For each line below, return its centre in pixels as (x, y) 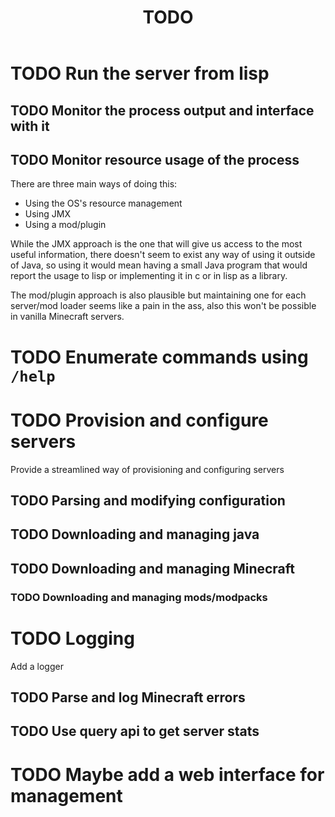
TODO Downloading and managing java (135, 534)
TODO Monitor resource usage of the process (155, 159)
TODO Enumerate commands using (159, 357)
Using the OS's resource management (103, 203)
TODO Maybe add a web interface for (167, 774)
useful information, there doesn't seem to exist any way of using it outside (163, 255)
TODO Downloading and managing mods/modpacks (139, 597)
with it (30, 126)
